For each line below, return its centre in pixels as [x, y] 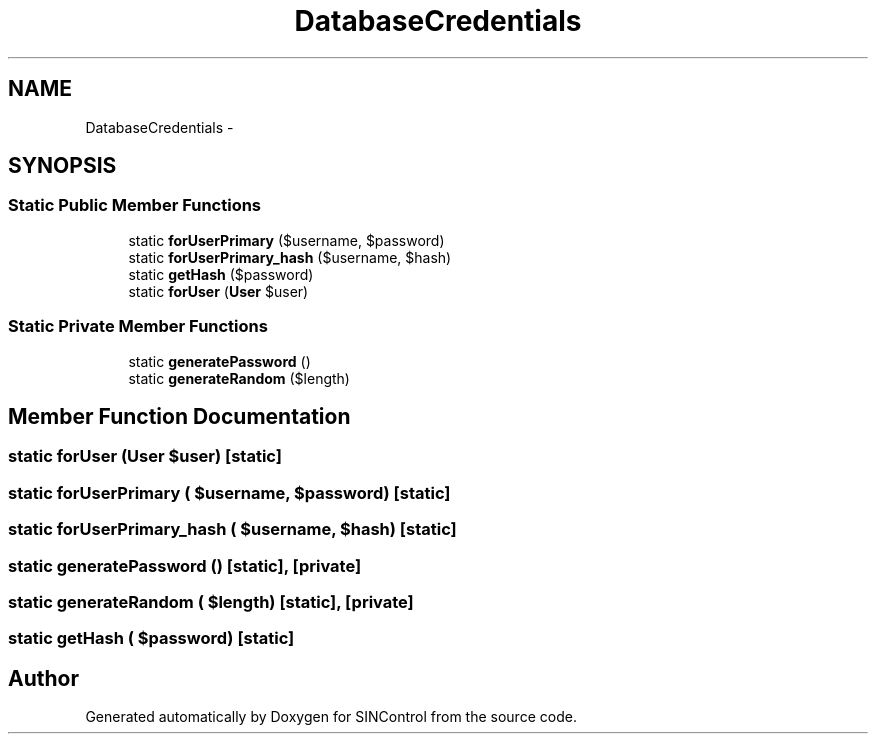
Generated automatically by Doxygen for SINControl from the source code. [331, 717]
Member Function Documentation [179, 416]
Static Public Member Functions [135, 205]
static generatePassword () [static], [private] [185, 565]
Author [43, 678]
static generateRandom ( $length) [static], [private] [211, 601]
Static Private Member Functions [138, 326]
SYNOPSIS [62, 166]
